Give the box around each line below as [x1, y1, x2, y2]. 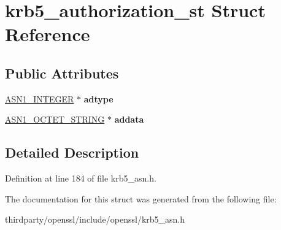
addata [114, 113, 144, 126]
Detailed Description [5, 143, 139, 162]
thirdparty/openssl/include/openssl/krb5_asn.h [5, 213, 185, 226]
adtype [83, 92, 114, 105]
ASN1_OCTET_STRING [5, 113, 105, 126]
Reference [5, 21, 90, 47]
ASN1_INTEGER [5, 92, 74, 105]
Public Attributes [5, 63, 119, 82]
